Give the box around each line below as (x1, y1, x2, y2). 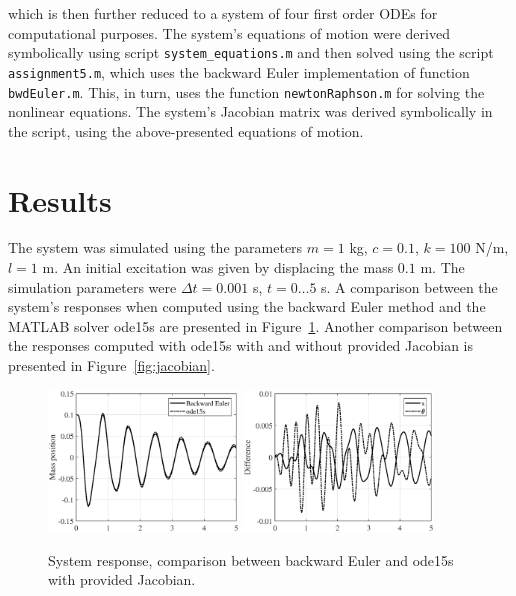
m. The (420, 257, 465, 278)
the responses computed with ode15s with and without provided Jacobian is (8, 335, 474, 356)
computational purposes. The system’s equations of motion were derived (8, 22, 450, 43)
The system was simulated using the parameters (8, 237, 303, 258)
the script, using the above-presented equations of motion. (8, 120, 364, 141)
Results (8, 179, 112, 220)
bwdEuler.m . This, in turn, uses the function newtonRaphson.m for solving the (8, 81, 485, 102)
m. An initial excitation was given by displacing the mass (42, 257, 394, 278)
